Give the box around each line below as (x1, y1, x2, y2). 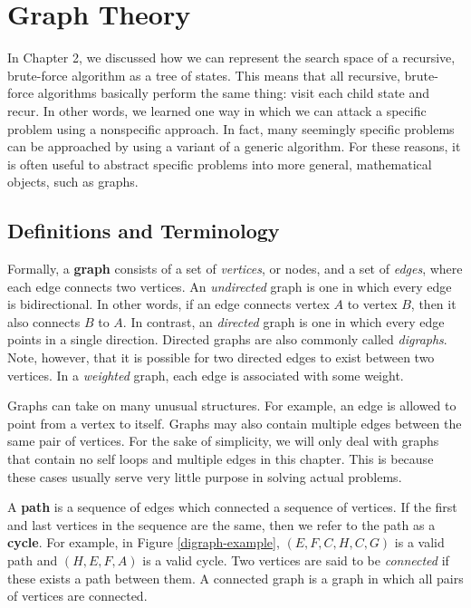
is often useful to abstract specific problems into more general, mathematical (7, 154, 432, 173)
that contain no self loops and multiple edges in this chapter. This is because (7, 449, 434, 468)
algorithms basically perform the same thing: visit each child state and (37, 83, 430, 102)
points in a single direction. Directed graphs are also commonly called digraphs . (7, 330, 447, 349)
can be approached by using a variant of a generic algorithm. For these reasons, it (7, 137, 461, 156)
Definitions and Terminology (7, 217, 280, 245)
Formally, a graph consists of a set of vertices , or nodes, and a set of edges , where (7, 259, 463, 278)
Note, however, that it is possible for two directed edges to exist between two (7, 348, 435, 367)
